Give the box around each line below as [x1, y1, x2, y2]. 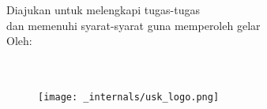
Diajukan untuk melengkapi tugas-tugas [6, 2, 200, 18]
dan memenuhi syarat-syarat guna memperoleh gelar [6, 17, 261, 33]
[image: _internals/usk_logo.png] [38, 92, 220, 103]
